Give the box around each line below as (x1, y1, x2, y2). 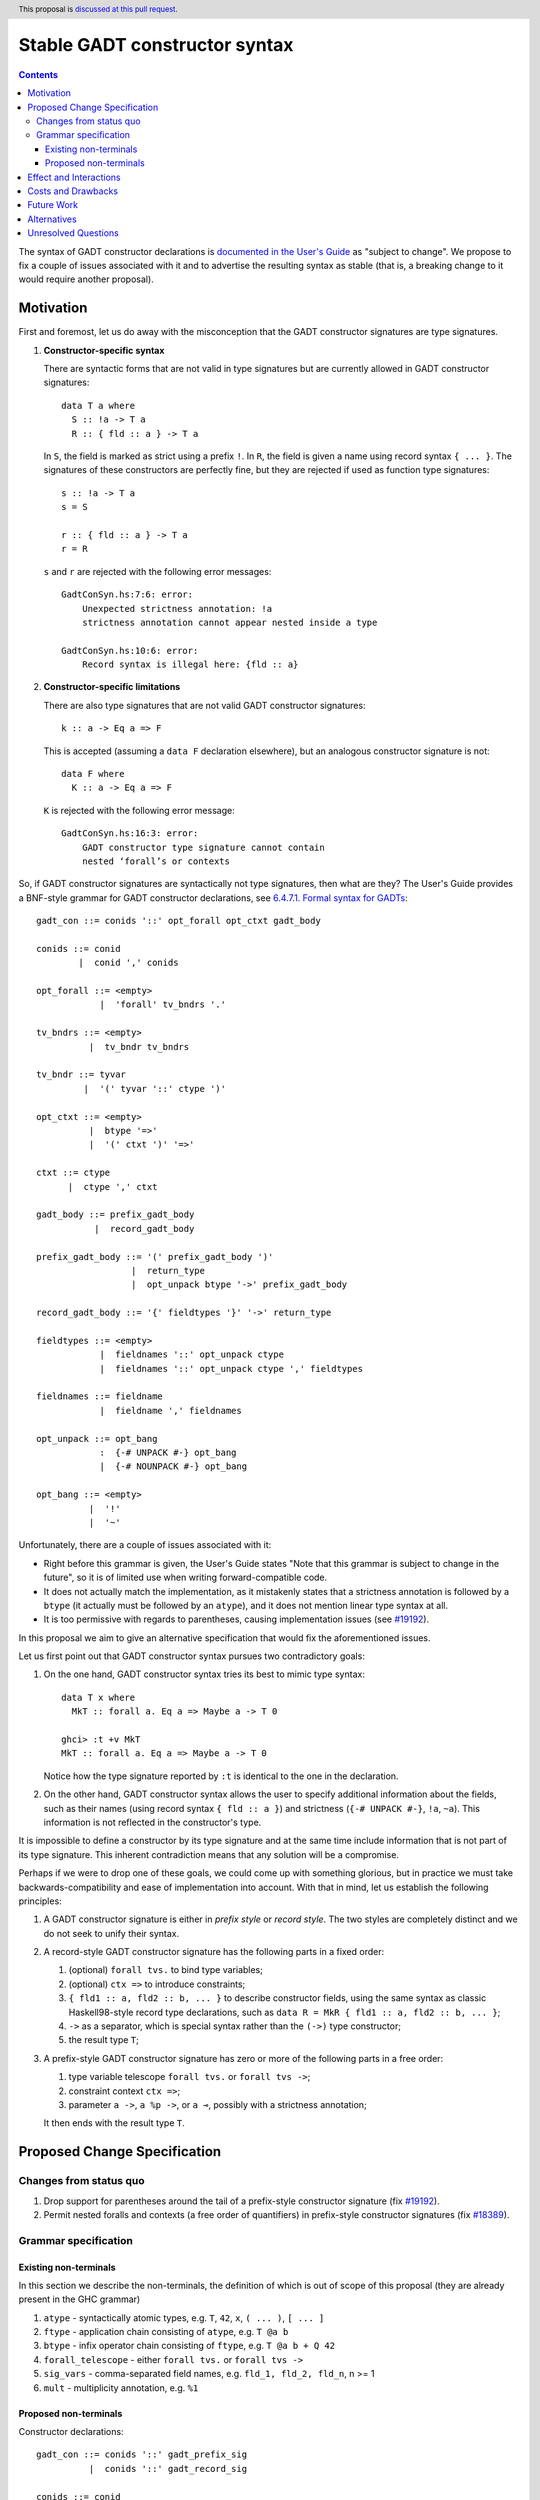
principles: (18, 1895, 62, 1907)
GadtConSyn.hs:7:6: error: (61, 589, 194, 600)
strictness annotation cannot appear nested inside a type (81, 616, 378, 628)
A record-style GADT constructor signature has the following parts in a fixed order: (43, 1946, 385, 1958)
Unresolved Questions (27, 227, 119, 239)
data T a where (61, 400, 136, 411)
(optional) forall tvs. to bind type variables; (68, 1964, 264, 1976)
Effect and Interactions (27, 171, 121, 183)
